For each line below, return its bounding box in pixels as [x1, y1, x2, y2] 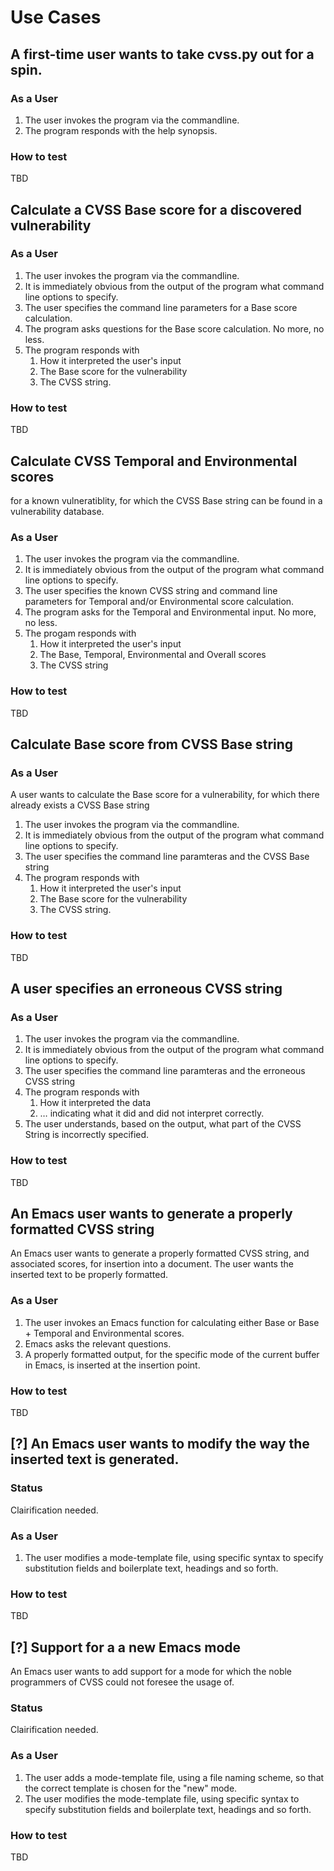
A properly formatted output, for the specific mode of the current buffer [24, 1348, 320, 1360]
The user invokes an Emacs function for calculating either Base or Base [24, 1316, 320, 1328]
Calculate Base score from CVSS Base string [10, 736, 294, 753]
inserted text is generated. [10, 1451, 180, 1468]
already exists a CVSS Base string [10, 799, 150, 811]
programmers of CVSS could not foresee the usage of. [10, 1676, 235, 1688]
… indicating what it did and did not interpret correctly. [39, 1107, 265, 1120]
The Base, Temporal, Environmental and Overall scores [39, 649, 267, 661]
